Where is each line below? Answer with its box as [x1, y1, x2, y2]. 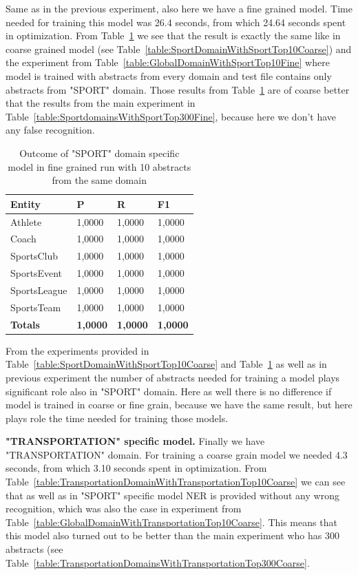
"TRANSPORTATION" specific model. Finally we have [6, 434, 265, 448]
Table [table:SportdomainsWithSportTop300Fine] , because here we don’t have [6, 109, 337, 123]
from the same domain [52, 173, 147, 187]
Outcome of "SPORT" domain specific [19, 145, 180, 160]
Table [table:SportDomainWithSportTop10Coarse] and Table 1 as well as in [6, 357, 327, 371]
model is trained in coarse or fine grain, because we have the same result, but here [6, 397, 352, 412]
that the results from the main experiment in [6, 96, 196, 110]
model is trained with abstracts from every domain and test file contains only [6, 68, 332, 83]
